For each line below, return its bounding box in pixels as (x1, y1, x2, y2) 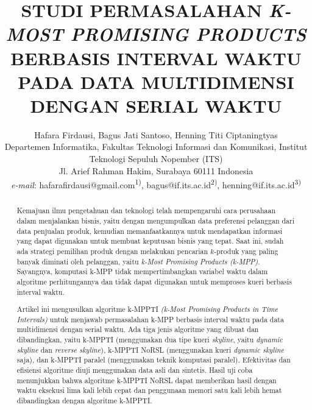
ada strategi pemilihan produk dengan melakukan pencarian (16, 246, 208, 256)
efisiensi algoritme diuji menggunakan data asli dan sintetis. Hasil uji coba (16, 365, 253, 375)
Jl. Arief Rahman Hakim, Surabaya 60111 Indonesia (58, 164, 253, 177)
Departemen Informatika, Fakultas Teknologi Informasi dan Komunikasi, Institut (4, 140, 308, 153)
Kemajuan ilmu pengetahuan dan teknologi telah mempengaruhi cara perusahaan (16, 205, 276, 216)
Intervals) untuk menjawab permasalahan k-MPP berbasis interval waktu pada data (16, 314, 284, 324)
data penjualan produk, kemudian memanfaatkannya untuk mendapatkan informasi (16, 225, 283, 236)
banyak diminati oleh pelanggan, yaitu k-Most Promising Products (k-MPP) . (16, 256, 260, 266)
